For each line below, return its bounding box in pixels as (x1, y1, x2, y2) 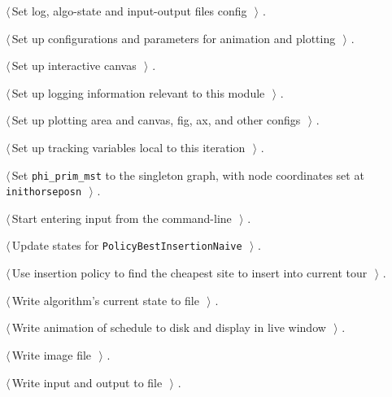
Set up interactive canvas (11, 57, 137, 74)
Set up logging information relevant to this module (11, 84, 265, 101)
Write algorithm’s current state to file (11, 291, 199, 308)
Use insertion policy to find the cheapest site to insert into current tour (11, 264, 368, 281)
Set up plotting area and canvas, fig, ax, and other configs (11, 111, 301, 129)
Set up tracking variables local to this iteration (11, 138, 246, 155)
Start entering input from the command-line (11, 209, 232, 226)
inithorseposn (6, 186, 82, 198)
